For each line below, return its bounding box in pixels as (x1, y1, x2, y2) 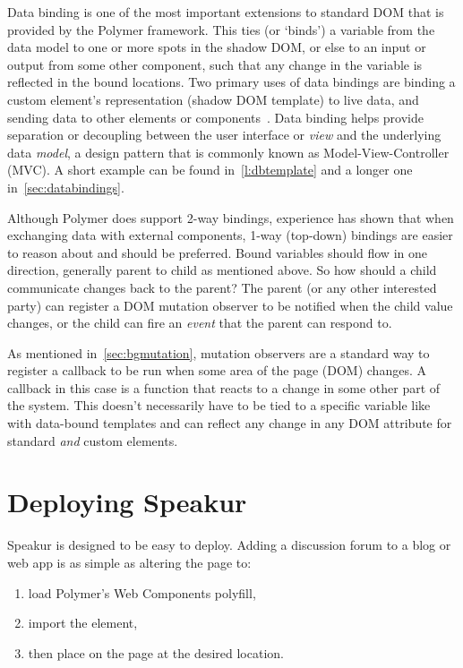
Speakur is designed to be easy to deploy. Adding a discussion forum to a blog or (7, 535, 451, 554)
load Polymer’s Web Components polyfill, (28, 583, 256, 602)
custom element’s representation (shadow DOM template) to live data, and (7, 90, 419, 108)
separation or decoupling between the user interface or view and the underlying (7, 125, 442, 144)
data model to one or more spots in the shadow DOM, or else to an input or (7, 38, 426, 56)
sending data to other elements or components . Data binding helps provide (7, 107, 424, 126)
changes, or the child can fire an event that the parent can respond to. (7, 313, 392, 332)
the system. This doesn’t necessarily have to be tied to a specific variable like (7, 396, 431, 415)
